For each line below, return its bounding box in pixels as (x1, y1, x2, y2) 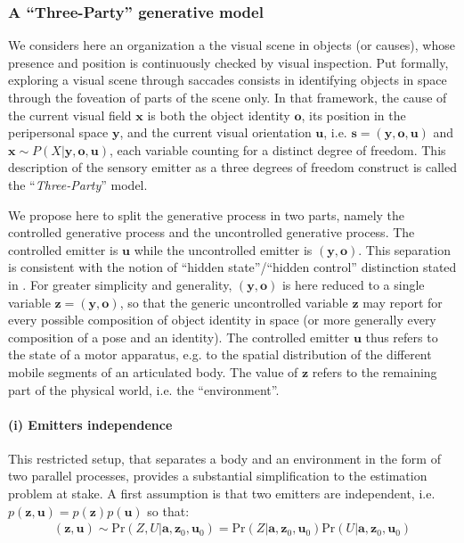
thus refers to (365, 327, 438, 346)
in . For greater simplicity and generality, (8, 275, 232, 293)
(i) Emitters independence (8, 415, 173, 433)
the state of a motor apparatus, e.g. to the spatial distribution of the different (8, 345, 432, 364)
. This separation (358, 240, 451, 259)
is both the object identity (147, 105, 290, 124)
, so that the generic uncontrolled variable (119, 292, 348, 311)
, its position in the (301, 105, 406, 124)
